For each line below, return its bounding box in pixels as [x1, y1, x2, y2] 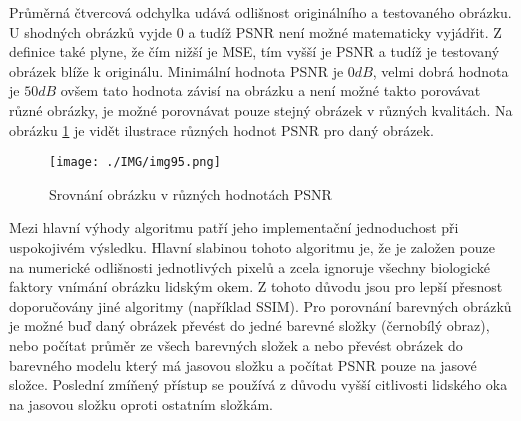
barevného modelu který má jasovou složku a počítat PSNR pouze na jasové [9, 354, 477, 375]
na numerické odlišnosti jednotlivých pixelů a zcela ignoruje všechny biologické [9, 256, 490, 277]
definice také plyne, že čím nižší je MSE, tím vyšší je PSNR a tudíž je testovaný [9, 41, 500, 62]
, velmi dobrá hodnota [372, 60, 509, 81]
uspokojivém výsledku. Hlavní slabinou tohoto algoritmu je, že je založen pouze [9, 237, 496, 257]
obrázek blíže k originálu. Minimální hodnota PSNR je [9, 60, 344, 81]
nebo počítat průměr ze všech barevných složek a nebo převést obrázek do [9, 334, 463, 355]
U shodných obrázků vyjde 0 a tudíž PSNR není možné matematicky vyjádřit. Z [9, 21, 502, 42]
